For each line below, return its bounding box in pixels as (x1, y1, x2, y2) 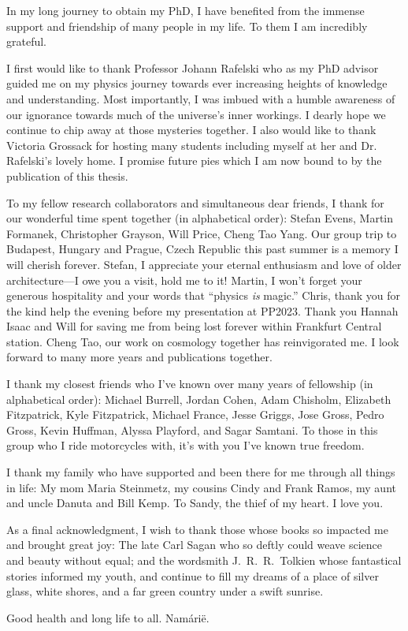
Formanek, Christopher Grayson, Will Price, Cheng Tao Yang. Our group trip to (6, 225, 397, 241)
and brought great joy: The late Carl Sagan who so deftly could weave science (6, 536, 383, 553)
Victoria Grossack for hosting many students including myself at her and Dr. (6, 136, 377, 153)
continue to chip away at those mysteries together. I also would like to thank (6, 121, 376, 138)
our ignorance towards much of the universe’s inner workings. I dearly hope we (6, 106, 386, 122)
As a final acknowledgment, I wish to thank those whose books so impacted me (6, 521, 388, 537)
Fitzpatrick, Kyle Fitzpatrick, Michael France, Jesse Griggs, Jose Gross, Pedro (6, 406, 384, 423)
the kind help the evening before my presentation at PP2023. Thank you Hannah (6, 302, 399, 319)
